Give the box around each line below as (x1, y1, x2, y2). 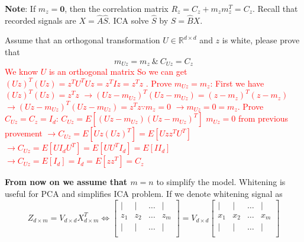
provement (5, 127, 43, 139)
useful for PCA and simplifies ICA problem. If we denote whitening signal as (5, 187, 283, 200)
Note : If (5, 2, 36, 14)
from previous (238, 112, 289, 125)
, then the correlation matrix (64, 2, 169, 14)
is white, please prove (222, 34, 300, 46)
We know (5, 65, 38, 78)
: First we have (210, 77, 264, 89)
